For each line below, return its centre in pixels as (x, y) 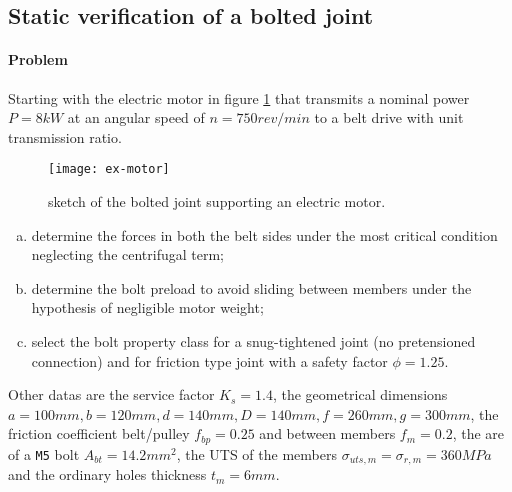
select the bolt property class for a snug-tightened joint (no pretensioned (253, 340)
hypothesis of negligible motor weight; (147, 307)
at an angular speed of (136, 117)
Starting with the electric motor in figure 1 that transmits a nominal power (239, 97)
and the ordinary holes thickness (107, 474)
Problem (38, 59)
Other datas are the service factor (111, 394)
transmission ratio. (65, 136)
